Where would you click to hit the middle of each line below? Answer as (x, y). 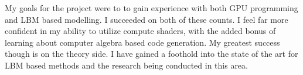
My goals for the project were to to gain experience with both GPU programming (151, 8)
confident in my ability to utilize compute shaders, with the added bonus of (140, 31)
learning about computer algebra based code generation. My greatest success (142, 42)
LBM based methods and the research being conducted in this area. (126, 65)
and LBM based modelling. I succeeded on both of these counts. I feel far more (147, 19)
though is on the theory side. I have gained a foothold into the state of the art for (151, 54)
